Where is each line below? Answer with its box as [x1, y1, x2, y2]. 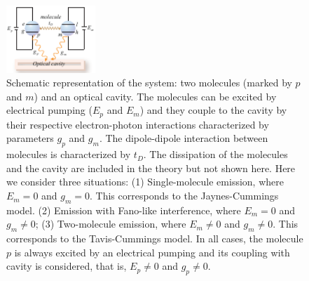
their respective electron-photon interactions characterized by [6, 117, 269, 131]
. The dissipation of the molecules [143, 147, 288, 162]
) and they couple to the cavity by [139, 103, 287, 117]
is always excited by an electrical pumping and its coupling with [14, 244, 290, 259]
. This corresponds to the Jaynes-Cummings [90, 188, 279, 203]
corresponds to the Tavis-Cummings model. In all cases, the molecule [6, 231, 303, 246]
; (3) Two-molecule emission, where [35, 216, 186, 231]
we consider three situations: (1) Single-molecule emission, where [6, 174, 284, 189]
